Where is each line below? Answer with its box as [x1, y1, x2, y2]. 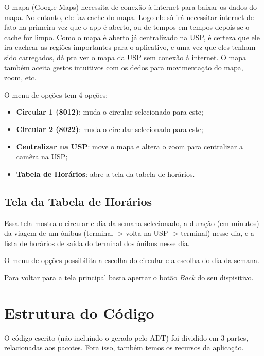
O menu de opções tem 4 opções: [4, 89, 108, 100]
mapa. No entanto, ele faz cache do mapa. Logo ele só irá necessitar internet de [4, 11, 254, 22]
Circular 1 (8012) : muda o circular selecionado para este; [16, 106, 203, 117]
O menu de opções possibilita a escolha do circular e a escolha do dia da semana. [4, 255, 259, 266]
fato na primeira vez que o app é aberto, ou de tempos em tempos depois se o [4, 22, 250, 32]
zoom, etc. [4, 72, 37, 83]
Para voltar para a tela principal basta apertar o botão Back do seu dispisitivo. [4, 272, 254, 283]
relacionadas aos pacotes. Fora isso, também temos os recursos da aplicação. [4, 342, 244, 353]
